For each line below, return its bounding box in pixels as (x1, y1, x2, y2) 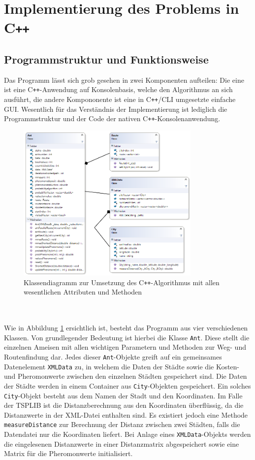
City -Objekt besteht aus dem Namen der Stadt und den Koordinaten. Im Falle (4, 390, 243, 400)
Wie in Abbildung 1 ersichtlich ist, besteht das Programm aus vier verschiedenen (4, 323, 248, 333)
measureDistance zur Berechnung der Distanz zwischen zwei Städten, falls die (4, 419, 240, 429)
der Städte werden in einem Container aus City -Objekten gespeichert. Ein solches (4, 380, 251, 391)
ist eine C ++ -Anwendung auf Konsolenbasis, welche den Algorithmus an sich (4, 84, 233, 95)
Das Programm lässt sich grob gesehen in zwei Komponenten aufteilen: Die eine (4, 74, 244, 85)
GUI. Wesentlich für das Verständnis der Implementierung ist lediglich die (4, 103, 227, 114)
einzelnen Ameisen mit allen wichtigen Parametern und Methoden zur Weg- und (4, 342, 246, 352)
